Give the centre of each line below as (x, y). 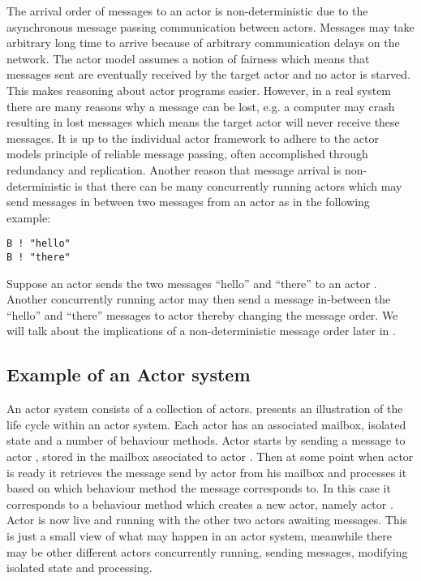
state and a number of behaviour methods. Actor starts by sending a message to (206, 440)
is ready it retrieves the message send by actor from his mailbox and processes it (207, 472)
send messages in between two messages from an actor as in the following (188, 202)
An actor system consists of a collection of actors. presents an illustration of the (205, 409)
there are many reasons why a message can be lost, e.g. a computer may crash (201, 106)
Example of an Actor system (129, 374)
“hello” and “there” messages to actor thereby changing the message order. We (202, 314)
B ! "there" (39, 257)
